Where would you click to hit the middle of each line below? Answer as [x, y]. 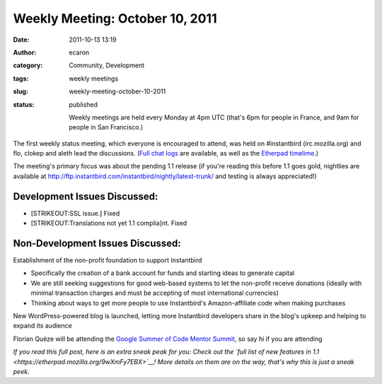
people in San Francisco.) [106, 127]
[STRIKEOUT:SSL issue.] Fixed [75, 213]
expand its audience [42, 326]
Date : [21, 40]
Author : [25, 52]
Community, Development [107, 65]
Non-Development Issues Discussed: [97, 243]
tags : [21, 78]
